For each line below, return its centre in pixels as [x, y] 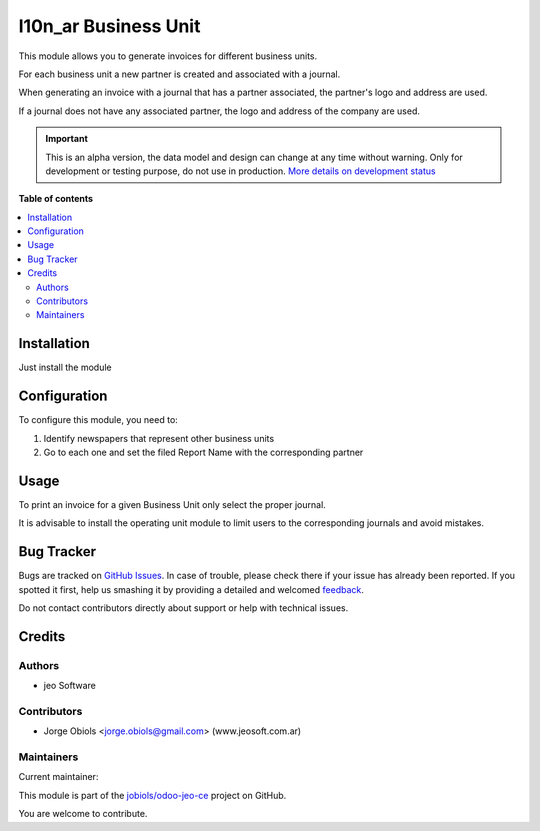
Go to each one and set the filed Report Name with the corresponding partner [203, 452]
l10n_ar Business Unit [109, 26]
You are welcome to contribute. [83, 814]
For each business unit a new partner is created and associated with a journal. [179, 74]
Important [67, 139]
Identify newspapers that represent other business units [159, 438]
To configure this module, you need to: [98, 420]
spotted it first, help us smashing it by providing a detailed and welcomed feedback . [191, 589]
